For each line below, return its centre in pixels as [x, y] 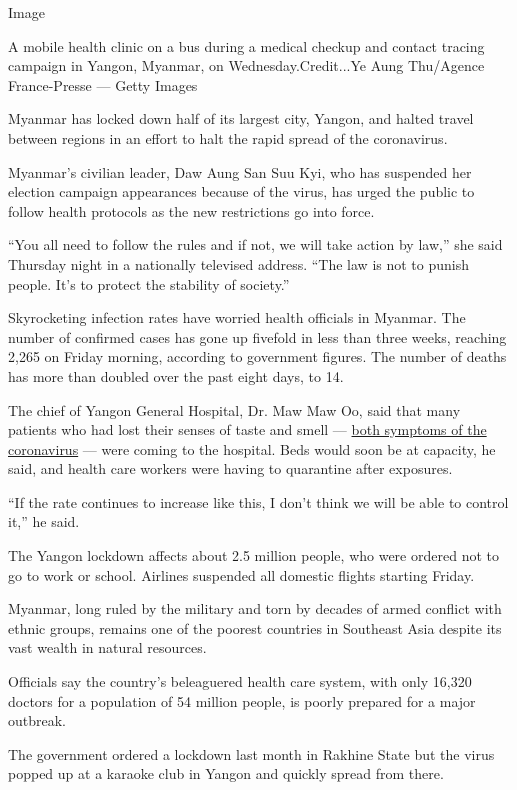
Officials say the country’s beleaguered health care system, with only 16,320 [240, 681]
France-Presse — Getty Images [103, 84]
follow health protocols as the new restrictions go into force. [191, 210]
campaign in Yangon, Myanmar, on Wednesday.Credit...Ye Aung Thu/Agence [246, 65]
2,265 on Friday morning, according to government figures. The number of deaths [257, 356]
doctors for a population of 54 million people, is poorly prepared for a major [242, 700]
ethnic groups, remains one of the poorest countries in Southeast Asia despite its [255, 627]
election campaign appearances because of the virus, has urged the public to [241, 191]
